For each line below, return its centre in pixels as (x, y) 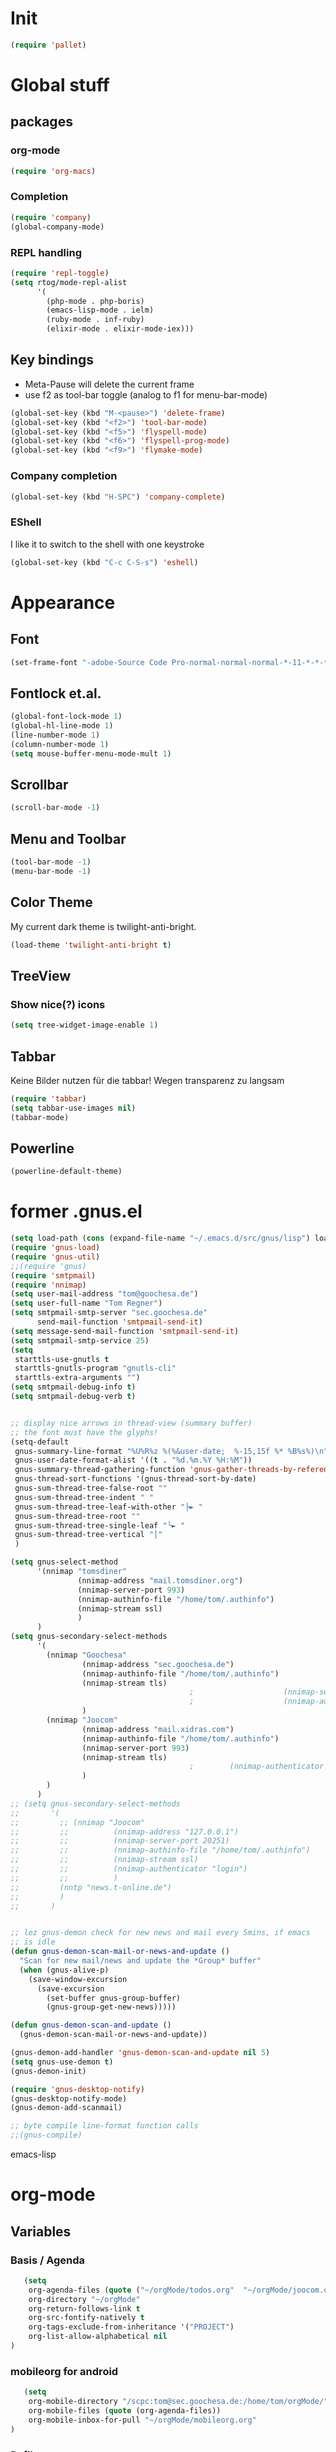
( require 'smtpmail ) (53, 1275)
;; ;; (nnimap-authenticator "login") (129, 1869)
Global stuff (60, 85)
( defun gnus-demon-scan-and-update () (91, 2025)
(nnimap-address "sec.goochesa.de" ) (158, 1664)
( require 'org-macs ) (53, 171)
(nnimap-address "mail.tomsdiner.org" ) (160, 1580)
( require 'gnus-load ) (55, 1248)
